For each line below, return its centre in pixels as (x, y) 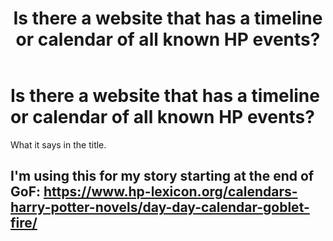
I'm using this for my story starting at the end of (162, 176)
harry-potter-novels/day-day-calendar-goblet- (160, 207)
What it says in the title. (58, 144)
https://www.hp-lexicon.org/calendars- (170, 192)
